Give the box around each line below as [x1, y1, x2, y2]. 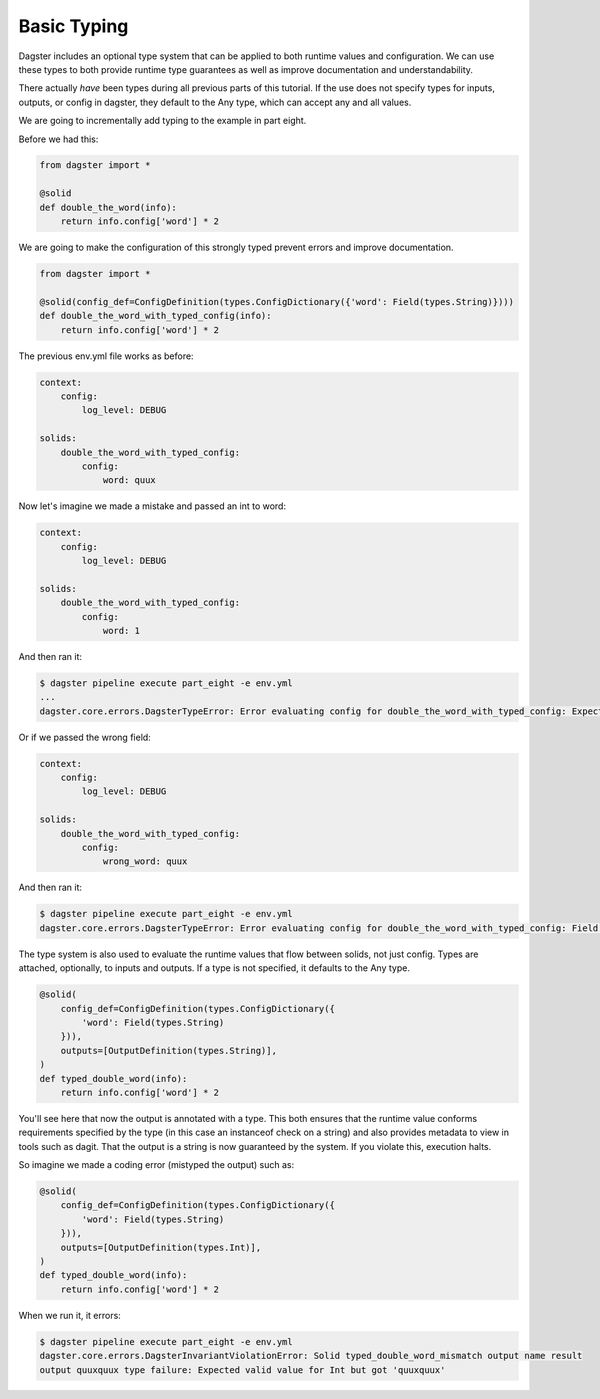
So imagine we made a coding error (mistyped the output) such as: [18, 1159, 295, 1171]
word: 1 [102, 625, 140, 636]
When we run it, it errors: [18, 1309, 122, 1321]
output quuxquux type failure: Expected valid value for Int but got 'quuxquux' [39, 1364, 446, 1375]
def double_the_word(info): [39, 201, 177, 213]
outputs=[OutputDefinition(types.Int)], [60, 1241, 262, 1253]
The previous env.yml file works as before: [18, 350, 194, 362]
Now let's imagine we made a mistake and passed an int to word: [18, 500, 287, 512]
